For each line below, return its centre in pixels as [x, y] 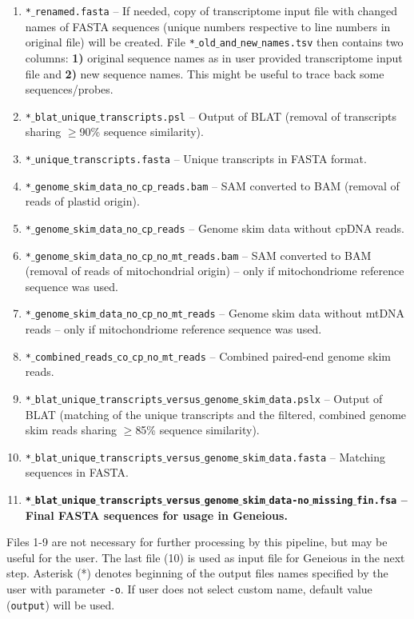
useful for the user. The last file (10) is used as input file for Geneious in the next [206, 557]
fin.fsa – [382, 499]
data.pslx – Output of [326, 398]
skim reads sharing [71, 430]
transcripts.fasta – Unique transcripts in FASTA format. [220, 158]
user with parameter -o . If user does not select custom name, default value [189, 588]
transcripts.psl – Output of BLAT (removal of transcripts [248, 116]
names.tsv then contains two [332, 42]
